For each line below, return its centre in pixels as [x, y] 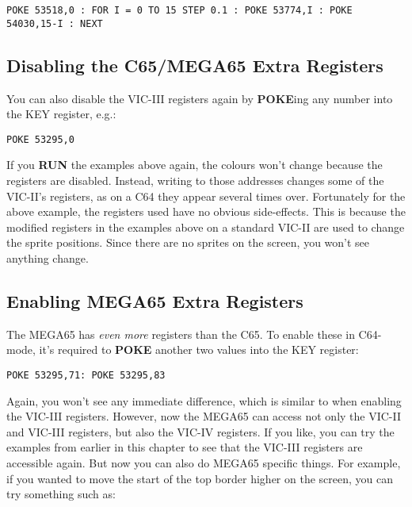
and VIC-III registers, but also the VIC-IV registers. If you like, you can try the [200, 431]
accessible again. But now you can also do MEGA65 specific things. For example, [204, 462]
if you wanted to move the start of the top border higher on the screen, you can [200, 478]
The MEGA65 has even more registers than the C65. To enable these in [181, 334]
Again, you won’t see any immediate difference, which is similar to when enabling [204, 400]
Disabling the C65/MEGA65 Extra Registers [195, 65]
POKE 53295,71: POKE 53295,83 [86, 375]
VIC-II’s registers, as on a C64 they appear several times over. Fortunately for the [206, 196]
